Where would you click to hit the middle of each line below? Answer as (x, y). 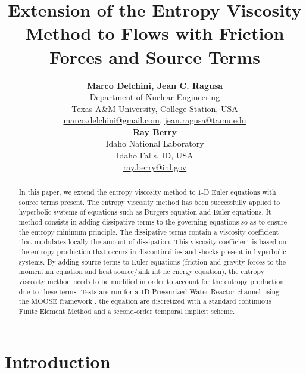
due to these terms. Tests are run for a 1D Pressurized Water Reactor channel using (149, 291)
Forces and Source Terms (155, 56)
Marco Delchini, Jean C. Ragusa (155, 85)
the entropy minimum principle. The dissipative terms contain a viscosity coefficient (149, 231)
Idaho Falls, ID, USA (155, 155)
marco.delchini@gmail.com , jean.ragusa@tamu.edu (155, 120)
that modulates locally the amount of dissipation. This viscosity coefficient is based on (152, 242)
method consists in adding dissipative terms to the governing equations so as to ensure (153, 222)
